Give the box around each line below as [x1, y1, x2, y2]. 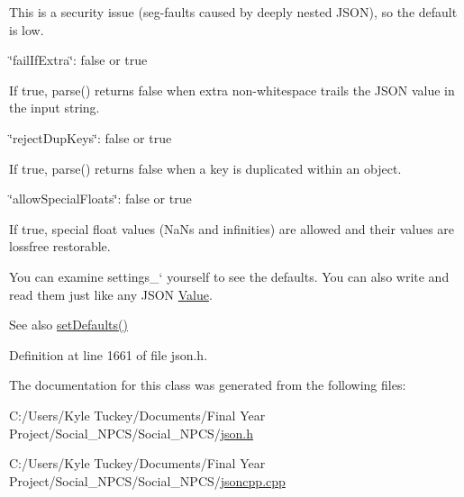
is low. [9, 20, 44, 39]
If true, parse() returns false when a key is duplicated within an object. [9, 158, 402, 177]
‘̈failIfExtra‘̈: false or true [9, 50, 148, 69]
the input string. [9, 98, 100, 117]
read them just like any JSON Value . [9, 285, 213, 303]
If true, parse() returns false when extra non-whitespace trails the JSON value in [9, 80, 455, 99]
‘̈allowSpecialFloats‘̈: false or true [9, 189, 192, 208]
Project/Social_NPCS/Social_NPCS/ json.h [9, 423, 254, 442]
